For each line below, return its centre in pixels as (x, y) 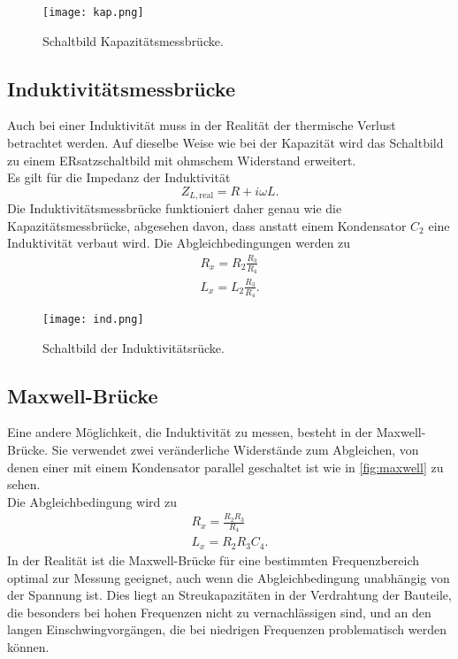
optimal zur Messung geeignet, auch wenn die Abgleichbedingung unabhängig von (229, 577)
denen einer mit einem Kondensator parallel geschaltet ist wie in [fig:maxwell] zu (225, 467)
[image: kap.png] (93, 12)
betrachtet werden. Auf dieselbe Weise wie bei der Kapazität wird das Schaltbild (225, 143)
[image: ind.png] (93, 320)
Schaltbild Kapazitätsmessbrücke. (133, 40)
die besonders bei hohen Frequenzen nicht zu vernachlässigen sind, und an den (219, 612)
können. (28, 646)
